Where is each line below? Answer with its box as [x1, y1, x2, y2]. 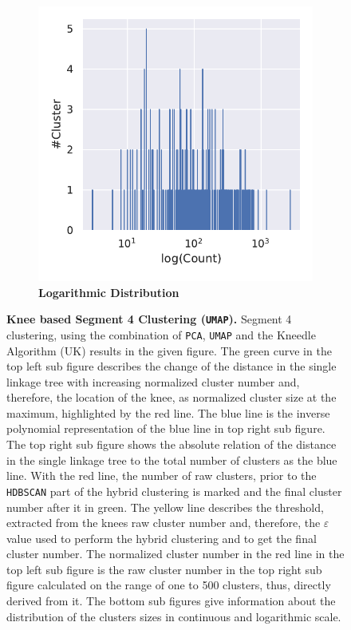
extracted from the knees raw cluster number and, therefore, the [6, 514, 321, 531]
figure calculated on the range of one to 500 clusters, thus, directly [6, 577, 331, 593]
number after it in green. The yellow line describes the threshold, [6, 498, 324, 515]
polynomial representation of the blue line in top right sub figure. [6, 420, 325, 437]
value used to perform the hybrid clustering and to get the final [6, 529, 317, 546]
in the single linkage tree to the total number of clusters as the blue [6, 451, 337, 468]
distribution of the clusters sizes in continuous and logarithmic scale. [6, 608, 341, 624]
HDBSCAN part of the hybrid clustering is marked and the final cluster [6, 482, 342, 499]
